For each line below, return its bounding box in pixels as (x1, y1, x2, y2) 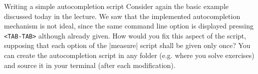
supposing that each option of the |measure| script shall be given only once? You (4, 40, 251, 50)
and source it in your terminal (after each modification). (4, 59, 176, 70)
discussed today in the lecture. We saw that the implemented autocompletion (4, 10, 241, 21)
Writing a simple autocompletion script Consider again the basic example (4, 1, 229, 11)
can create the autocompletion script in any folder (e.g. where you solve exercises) (4, 50, 255, 60)
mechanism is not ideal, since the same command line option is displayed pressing (4, 20, 254, 31)
